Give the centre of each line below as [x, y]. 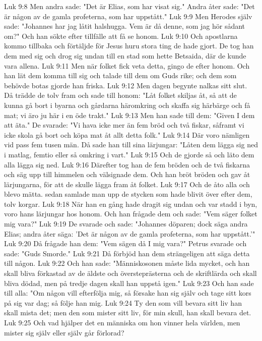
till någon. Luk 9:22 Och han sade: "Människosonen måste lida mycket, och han [127, 263]
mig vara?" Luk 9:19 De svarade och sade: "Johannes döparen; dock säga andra [126, 224]
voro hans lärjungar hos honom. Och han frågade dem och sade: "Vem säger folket [131, 214]
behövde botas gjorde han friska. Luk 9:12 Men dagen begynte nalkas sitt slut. [126, 85]
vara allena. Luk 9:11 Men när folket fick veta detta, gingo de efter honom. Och [127, 65]
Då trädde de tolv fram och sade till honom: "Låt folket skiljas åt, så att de [120, 95]
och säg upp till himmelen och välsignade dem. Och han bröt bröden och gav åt [127, 174]
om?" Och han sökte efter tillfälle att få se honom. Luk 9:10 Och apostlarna [121, 36]
